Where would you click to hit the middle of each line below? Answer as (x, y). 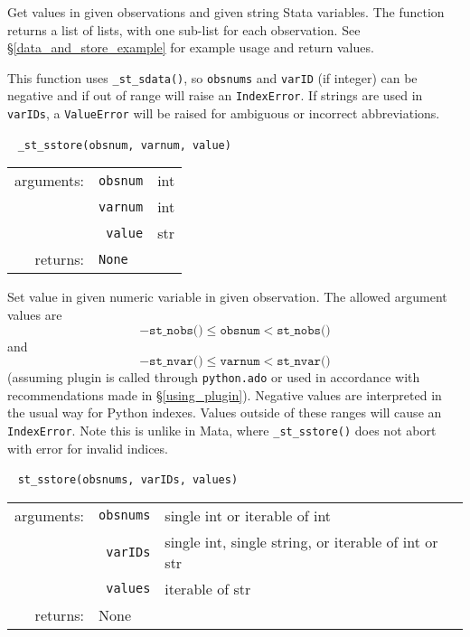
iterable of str (208, 588)
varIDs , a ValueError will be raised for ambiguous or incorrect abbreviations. (224, 113)
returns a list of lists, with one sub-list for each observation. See (184, 29)
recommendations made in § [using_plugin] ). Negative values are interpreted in (225, 394)
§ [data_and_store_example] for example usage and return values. (191, 47)
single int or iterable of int (248, 515)
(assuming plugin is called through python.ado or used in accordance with (214, 377)
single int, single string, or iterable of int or (301, 541)
